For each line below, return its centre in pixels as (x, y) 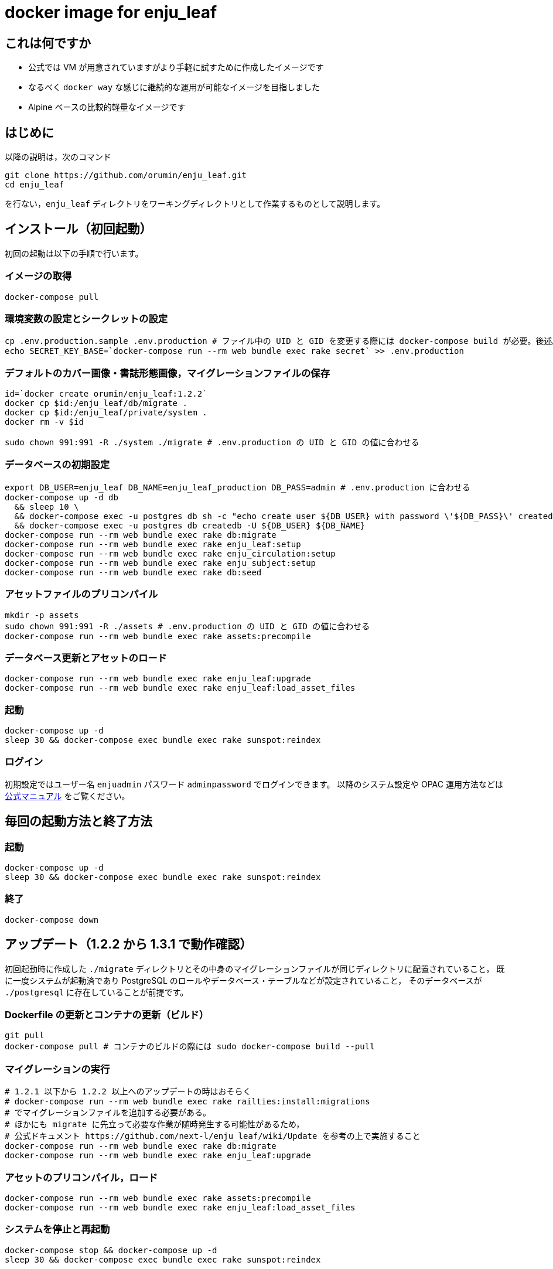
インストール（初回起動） (78, 229)
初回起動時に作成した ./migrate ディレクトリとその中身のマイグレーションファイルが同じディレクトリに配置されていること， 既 (255, 968)
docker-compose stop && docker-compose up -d (111, 1250)
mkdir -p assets (42, 615)
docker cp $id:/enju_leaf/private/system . (106, 413)
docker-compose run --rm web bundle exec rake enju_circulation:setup (170, 553)
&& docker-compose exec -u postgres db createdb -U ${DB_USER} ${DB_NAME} (190, 525)
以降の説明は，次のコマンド (58, 157)
